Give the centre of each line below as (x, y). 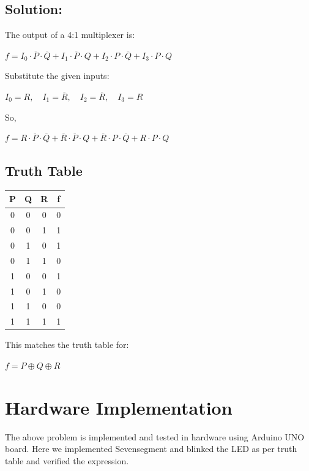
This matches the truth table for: (67, 345)
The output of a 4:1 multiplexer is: (70, 35)
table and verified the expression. (67, 460)
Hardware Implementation (119, 407)
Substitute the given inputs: (57, 76)
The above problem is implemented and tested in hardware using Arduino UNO (155, 436)
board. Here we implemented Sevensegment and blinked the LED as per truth (151, 449)
